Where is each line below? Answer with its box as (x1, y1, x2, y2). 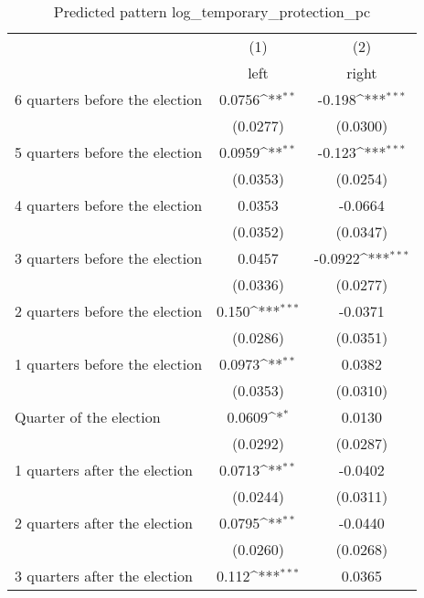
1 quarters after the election (15, 459, 193, 480)
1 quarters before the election (15, 353, 203, 374)
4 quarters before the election (15, 194, 203, 215)
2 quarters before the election (15, 300, 203, 321)
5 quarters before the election (15, 142, 203, 163)
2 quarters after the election (15, 512, 193, 533)
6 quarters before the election (15, 89, 203, 110)
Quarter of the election (15, 406, 161, 427)
